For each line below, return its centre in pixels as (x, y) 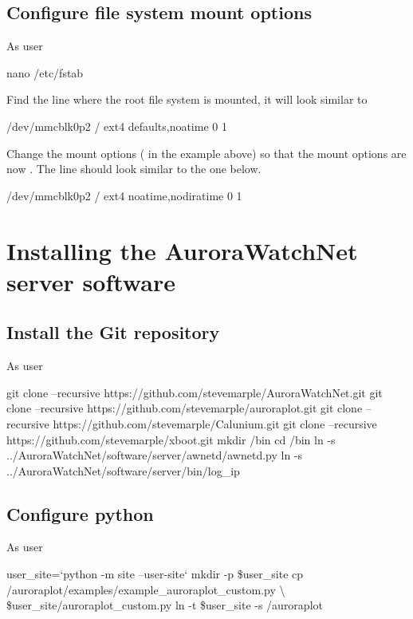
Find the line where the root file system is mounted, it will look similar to (187, 99)
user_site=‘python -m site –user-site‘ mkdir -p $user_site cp (155, 574)
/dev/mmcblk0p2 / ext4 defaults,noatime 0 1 (117, 126)
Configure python (80, 513)
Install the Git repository (113, 332)
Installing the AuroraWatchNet (182, 250)
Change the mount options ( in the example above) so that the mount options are (206, 153)
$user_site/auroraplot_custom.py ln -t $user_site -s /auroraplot (165, 605)
